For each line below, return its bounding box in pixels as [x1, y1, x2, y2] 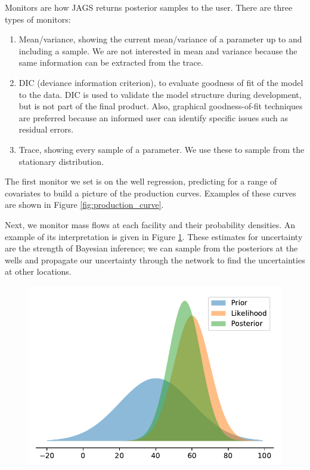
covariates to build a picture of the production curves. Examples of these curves [5, 186, 296, 199]
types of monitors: [5, 13, 71, 25]
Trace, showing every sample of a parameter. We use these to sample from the [18, 143, 305, 155]
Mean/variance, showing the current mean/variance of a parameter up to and [18, 33, 302, 45]
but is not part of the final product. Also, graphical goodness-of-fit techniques [18, 100, 303, 112]
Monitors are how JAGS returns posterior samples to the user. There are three [5, 1, 293, 13]
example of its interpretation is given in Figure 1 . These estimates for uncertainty [5, 230, 303, 242]
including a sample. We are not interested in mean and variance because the [18, 44, 297, 57]
